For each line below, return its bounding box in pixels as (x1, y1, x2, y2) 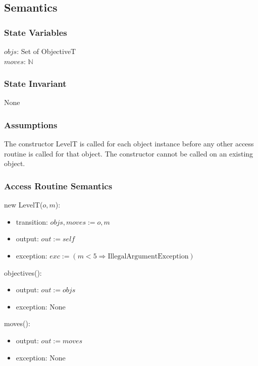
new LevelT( (4, 199, 43, 210)
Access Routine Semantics (4, 179, 113, 192)
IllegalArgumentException (108, 253, 189, 260)
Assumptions (4, 118, 58, 131)
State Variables (4, 26, 67, 38)
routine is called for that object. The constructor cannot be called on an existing (4, 148, 253, 159)
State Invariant (4, 77, 67, 90)
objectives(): (4, 267, 42, 278)
